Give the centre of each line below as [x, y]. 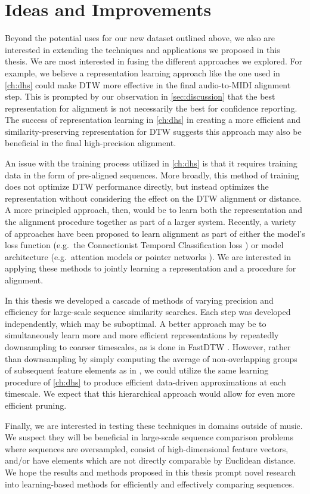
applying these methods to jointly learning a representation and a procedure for [151, 268]
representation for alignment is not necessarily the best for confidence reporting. [151, 108]
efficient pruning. [36, 405]
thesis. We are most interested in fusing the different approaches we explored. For [154, 61]
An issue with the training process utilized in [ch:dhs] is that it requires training [151, 163]
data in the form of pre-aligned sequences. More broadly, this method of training [152, 175]
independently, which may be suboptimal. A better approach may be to [136, 323]
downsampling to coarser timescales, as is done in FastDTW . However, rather [148, 346]
